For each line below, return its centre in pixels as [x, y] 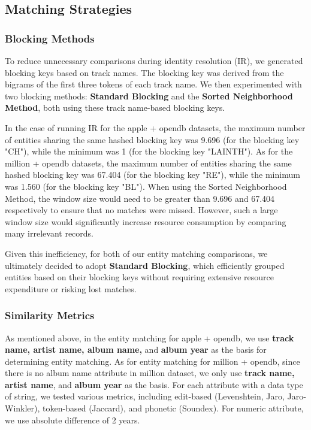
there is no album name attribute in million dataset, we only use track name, [150, 373]
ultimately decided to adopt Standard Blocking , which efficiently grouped [145, 265]
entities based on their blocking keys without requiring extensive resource [139, 277]
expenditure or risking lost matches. [71, 288]
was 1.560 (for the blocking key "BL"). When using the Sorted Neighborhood [146, 186]
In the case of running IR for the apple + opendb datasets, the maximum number [155, 127]
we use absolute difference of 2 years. [73, 420]
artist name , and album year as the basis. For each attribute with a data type [154, 384]
